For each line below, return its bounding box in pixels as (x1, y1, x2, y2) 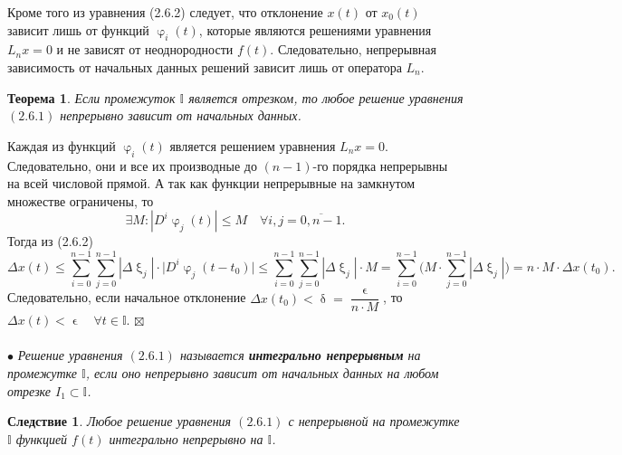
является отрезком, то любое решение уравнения (188, 88, 464, 107)
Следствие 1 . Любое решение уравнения (7, 412, 232, 431)
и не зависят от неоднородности (56, 40, 234, 59)
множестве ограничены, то (7, 191, 154, 210)
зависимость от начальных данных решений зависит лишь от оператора (7, 57, 402, 76)
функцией (15, 429, 68, 448)
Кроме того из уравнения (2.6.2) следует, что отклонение (7, 3, 323, 21)
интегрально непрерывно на (109, 429, 263, 448)
